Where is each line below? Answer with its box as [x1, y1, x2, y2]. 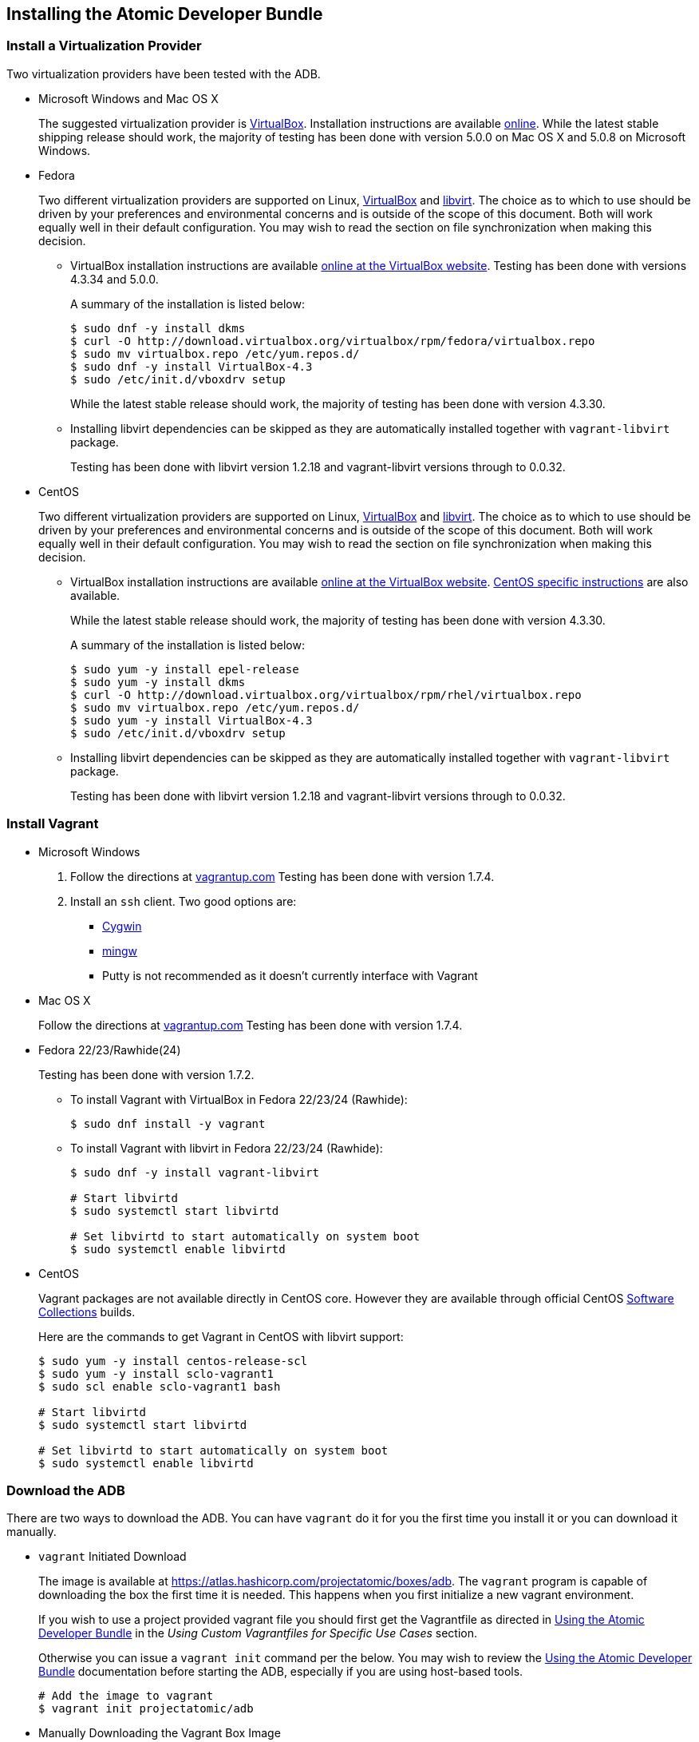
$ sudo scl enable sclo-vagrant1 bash [38, 1379, 281, 1393]
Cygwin [102, 919, 142, 933]
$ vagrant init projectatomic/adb [38, 1702, 254, 1716]
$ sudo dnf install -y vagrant [70, 1117, 266, 1130]
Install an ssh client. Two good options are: [70, 894, 297, 908]
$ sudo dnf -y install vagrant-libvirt [70, 1165, 319, 1179]
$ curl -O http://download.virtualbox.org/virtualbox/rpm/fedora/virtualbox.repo [70, 334, 595, 347]
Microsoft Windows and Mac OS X [38, 91, 219, 105]
